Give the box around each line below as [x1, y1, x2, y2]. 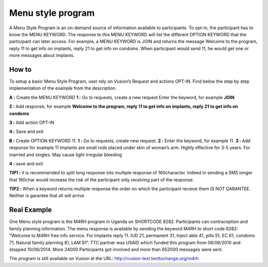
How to [9, 65, 32, 74]
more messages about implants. [9, 53, 75, 58]
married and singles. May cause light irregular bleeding [9, 152, 122, 158]
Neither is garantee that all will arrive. [9, 193, 85, 199]
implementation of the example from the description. [9, 85, 117, 91]
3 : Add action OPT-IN [9, 119, 55, 125]
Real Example [9, 206, 52, 214]
